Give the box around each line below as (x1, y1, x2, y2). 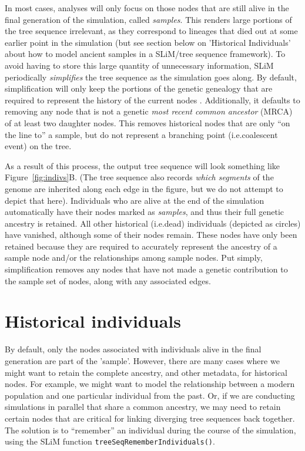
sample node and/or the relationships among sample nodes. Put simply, (5, 251, 263, 264)
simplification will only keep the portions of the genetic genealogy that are (5, 82, 273, 95)
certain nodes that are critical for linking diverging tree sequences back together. (5, 412, 295, 424)
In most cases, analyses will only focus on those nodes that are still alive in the (5, 2, 289, 14)
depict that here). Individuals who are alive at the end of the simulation (5, 194, 264, 206)
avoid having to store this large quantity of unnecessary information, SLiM (5, 59, 274, 71)
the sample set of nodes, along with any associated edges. (5, 274, 211, 287)
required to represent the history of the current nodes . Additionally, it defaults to (5, 93, 300, 106)
